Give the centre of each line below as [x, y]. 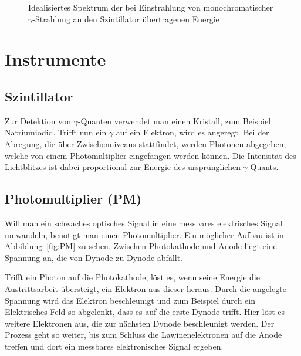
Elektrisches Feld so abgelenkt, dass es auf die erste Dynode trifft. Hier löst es [145, 312]
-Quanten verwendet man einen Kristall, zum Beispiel [174, 121]
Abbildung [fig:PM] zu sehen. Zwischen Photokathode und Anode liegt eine [141, 246]
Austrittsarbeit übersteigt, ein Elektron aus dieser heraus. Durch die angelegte [146, 288]
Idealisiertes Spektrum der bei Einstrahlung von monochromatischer [151, 7]
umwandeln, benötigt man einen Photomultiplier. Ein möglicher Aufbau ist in [144, 234]
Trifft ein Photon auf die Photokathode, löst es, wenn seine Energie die [132, 277]
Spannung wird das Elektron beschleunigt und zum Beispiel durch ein [130, 300]
